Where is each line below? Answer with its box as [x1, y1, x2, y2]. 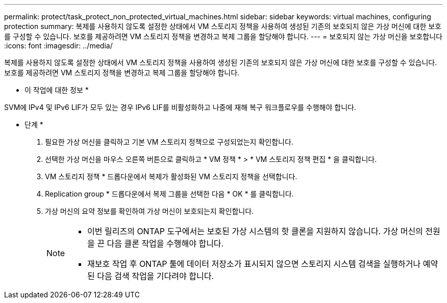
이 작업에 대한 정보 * [24, 86, 89, 94]
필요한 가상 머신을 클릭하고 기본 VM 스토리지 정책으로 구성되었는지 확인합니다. [45, 137, 293, 146]
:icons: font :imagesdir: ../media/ [4, 41, 113, 50]
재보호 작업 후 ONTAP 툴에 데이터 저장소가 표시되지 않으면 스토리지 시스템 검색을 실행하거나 [87, 259, 421, 269]
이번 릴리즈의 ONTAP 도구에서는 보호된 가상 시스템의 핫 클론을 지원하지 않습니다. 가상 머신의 [87, 226, 423, 236]
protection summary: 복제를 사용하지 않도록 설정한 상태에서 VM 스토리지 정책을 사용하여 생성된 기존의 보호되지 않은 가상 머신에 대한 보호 [4, 22, 441, 31]
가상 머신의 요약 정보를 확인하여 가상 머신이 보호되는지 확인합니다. [45, 207, 254, 215]
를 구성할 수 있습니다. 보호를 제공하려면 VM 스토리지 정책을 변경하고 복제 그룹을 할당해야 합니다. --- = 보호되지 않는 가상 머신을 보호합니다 [4, 32, 442, 41]
